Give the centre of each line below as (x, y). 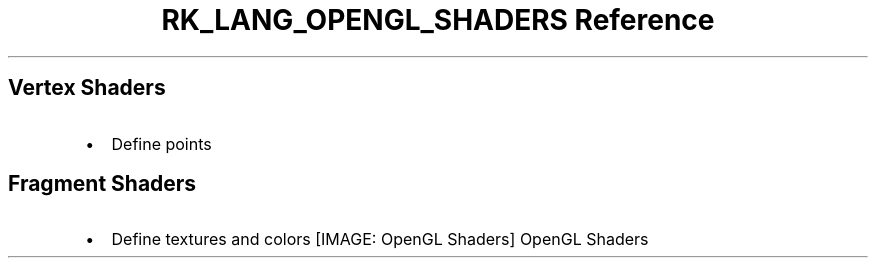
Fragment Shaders (102, 184)
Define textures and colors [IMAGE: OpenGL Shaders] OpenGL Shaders (380, 239)
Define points (161, 143)
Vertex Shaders (87, 88)
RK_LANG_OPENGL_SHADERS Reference (438, 20)
